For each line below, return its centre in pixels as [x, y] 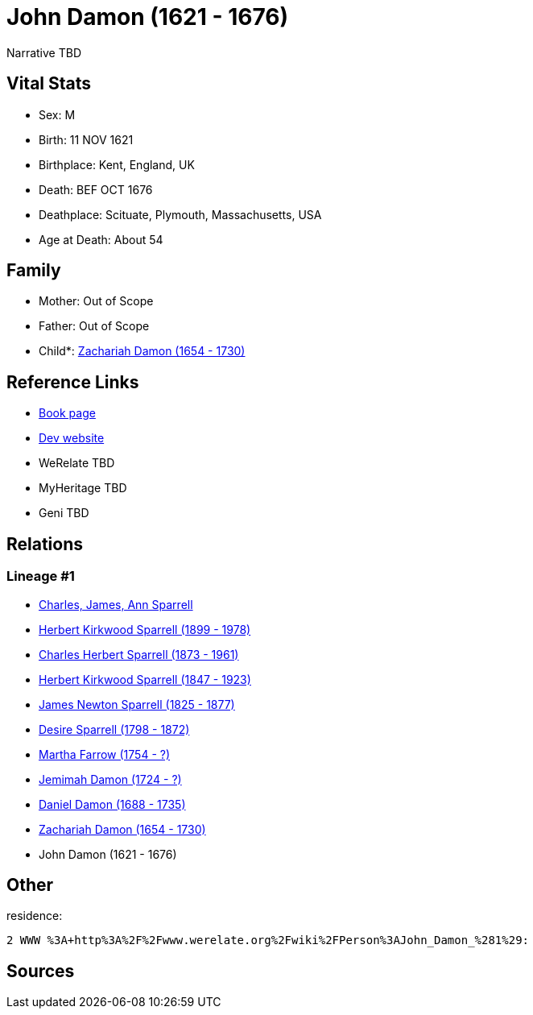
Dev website [72, 438]
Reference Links [73, 382]
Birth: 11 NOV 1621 [86, 139]
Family [34, 271]
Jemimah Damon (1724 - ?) [110, 779]
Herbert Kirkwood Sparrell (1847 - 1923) [145, 679]
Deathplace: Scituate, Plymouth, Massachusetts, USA [180, 214]
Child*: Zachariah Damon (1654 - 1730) [142, 351]
